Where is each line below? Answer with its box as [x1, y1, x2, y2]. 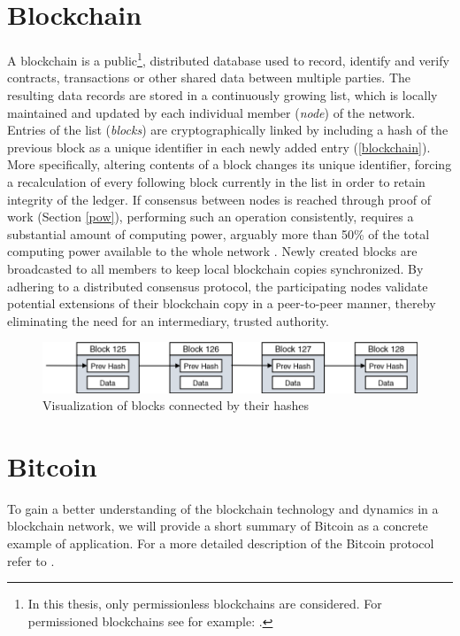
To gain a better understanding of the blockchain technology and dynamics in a [7, 499, 439, 517]
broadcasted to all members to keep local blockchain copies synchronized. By [7, 259, 424, 277]
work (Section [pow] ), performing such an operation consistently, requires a [7, 207, 414, 226]
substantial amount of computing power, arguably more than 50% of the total [7, 224, 430, 243]
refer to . [7, 551, 55, 570]
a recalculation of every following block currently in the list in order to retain [7, 172, 425, 190]
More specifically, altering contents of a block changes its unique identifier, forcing [7, 155, 452, 174]
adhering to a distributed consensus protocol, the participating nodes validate [7, 276, 428, 295]
